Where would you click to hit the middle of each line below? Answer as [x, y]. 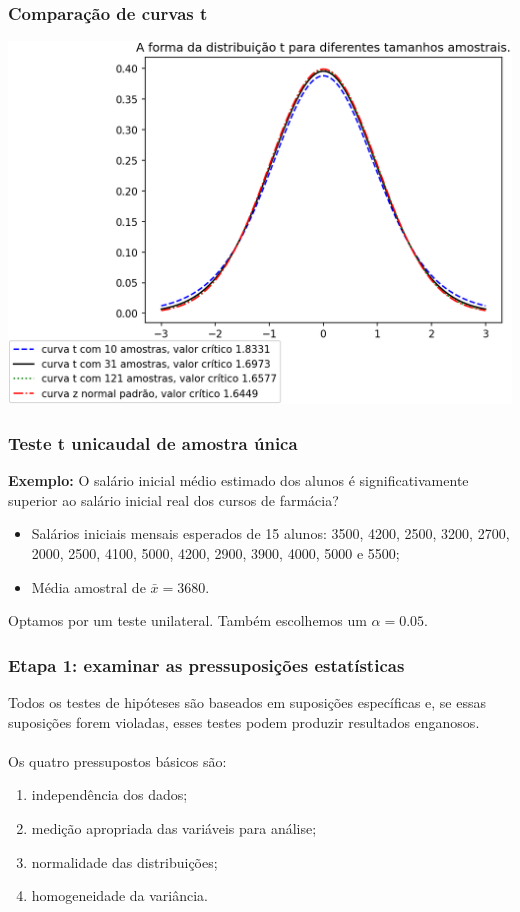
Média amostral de [88, 586]
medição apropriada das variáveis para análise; [174, 828]
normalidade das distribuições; [124, 861]
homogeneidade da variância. [120, 895]
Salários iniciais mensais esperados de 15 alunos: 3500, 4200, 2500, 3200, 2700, [270, 533]
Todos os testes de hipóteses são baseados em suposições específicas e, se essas [247, 702]
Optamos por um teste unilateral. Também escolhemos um [187, 620]
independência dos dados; [109, 794]
